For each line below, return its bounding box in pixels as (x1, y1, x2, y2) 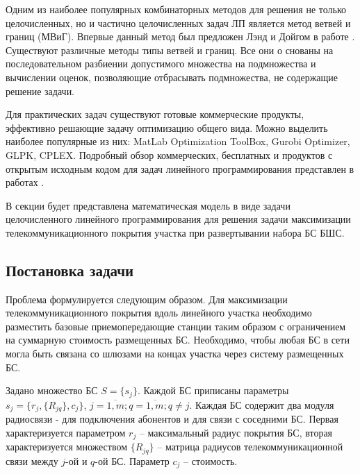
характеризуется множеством (6, 439, 128, 454)
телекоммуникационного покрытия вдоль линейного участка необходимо (6, 305, 312, 320)
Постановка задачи (6, 259, 134, 280)
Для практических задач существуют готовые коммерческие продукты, (6, 107, 304, 121)
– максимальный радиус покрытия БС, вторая (139, 425, 333, 439)
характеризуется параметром (6, 425, 126, 439)
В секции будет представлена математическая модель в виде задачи (6, 198, 291, 212)
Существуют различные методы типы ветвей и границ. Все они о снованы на (6, 42, 334, 57)
